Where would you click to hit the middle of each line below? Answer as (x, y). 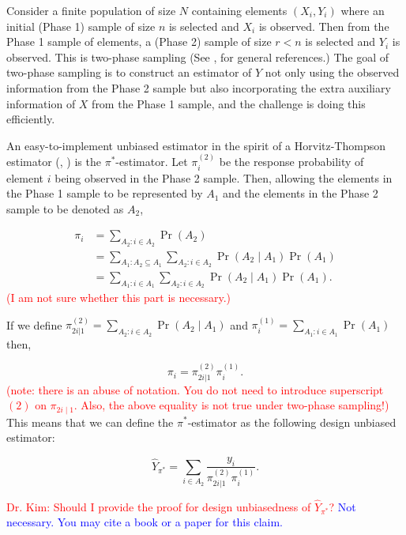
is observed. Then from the (324, 26)
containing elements (239, 10)
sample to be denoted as (65, 208)
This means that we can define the (90, 422)
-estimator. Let (152, 162)
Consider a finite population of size (91, 10)
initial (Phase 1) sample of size (81, 26)
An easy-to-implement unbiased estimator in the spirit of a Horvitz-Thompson (196, 145)
